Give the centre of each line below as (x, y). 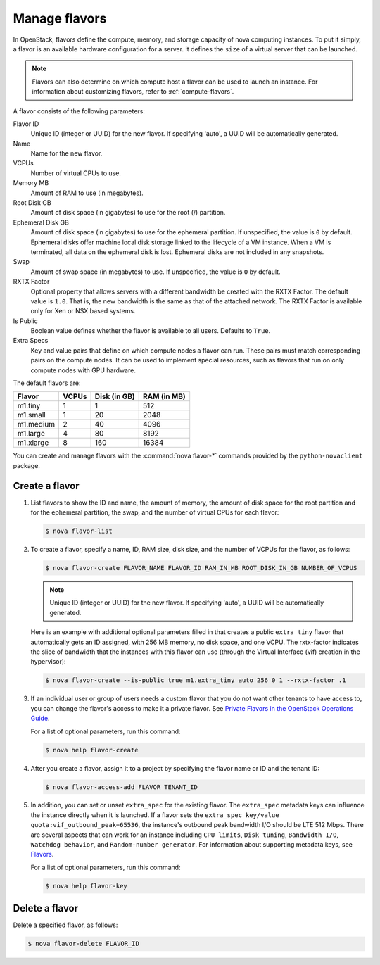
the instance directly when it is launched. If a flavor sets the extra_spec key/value (155, 815)
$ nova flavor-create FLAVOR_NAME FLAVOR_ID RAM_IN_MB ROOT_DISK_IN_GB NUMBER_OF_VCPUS (201, 568)
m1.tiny (29, 406)
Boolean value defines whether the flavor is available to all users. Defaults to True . (151, 331)
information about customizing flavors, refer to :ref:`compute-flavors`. (133, 92)
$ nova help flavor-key (87, 886)
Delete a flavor (46, 908)
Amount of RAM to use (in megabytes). (87, 193)
